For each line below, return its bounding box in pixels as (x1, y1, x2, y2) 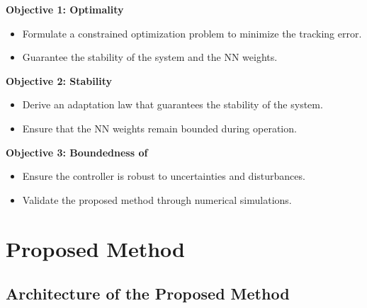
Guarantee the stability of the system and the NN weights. (22, 50, 278, 64)
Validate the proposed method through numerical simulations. (22, 192, 292, 207)
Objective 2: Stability (6, 73, 113, 88)
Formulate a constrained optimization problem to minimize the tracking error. (22, 25, 362, 40)
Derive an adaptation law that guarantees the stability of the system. (22, 97, 323, 112)
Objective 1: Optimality (6, 2, 124, 16)
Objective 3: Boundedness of (6, 144, 148, 159)
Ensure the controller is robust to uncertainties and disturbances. (22, 169, 305, 183)
